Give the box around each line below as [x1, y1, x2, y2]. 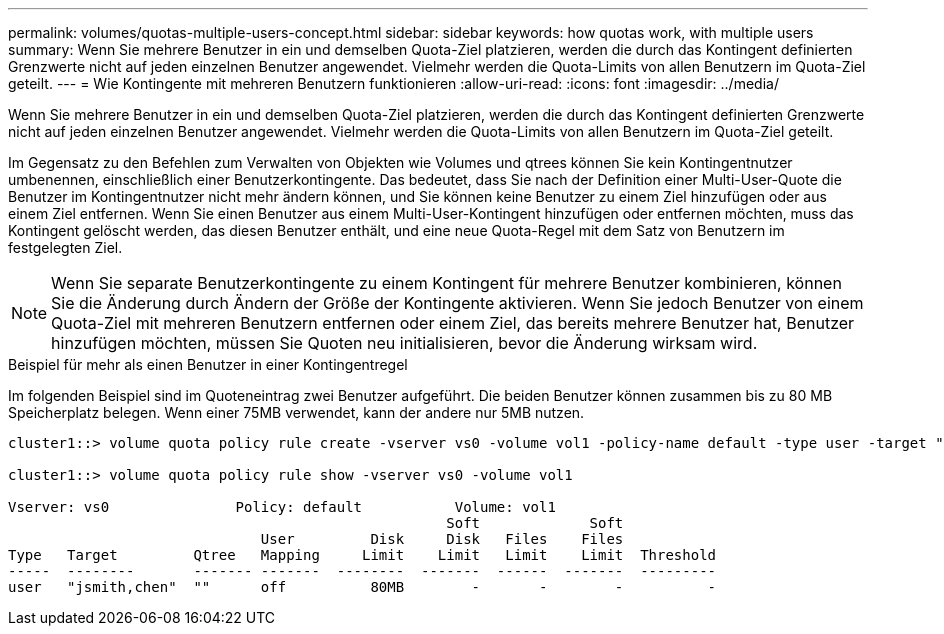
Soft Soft [446, 515, 624, 531]
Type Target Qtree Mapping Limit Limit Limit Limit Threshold [8, 547, 717, 563]
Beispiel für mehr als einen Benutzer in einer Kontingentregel [8, 356, 408, 373]
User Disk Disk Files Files [260, 531, 624, 547]
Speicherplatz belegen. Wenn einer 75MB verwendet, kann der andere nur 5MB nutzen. [8, 404, 585, 421]
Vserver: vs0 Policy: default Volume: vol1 [8, 499, 556, 515]
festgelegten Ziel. [8, 239, 123, 256]
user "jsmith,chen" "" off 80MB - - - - [8, 579, 717, 595]
